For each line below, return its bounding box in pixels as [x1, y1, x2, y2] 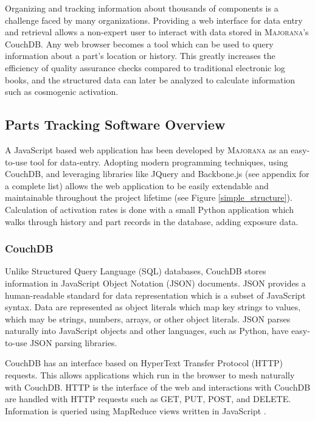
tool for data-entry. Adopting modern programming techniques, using [30, 155, 288, 168]
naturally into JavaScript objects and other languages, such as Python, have [5, 324, 289, 337]
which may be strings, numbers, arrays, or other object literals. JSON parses [5, 312, 291, 325]
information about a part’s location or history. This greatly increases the [5, 49, 275, 62]
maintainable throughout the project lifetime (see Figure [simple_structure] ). [5, 191, 292, 204]
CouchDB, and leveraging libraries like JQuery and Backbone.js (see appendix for [5, 167, 310, 180]
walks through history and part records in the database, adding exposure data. [5, 215, 299, 228]
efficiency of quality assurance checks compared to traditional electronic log [5, 61, 285, 74]
